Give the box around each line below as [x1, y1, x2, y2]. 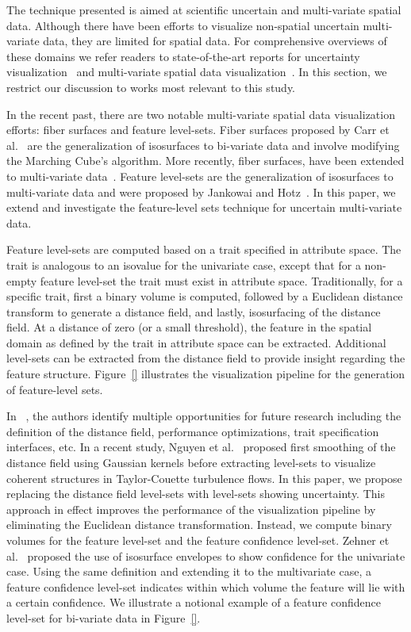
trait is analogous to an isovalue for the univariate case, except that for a [6, 256, 361, 273]
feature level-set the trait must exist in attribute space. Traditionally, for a [40, 272, 403, 289]
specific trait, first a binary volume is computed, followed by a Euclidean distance [6, 288, 403, 305]
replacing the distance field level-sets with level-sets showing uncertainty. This [6, 485, 385, 502]
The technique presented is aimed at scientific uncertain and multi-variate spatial [6, 2, 401, 17]
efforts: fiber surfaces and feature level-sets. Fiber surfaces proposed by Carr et [6, 121, 390, 138]
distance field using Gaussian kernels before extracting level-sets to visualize [6, 454, 376, 471]
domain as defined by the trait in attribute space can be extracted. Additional [6, 334, 386, 350]
